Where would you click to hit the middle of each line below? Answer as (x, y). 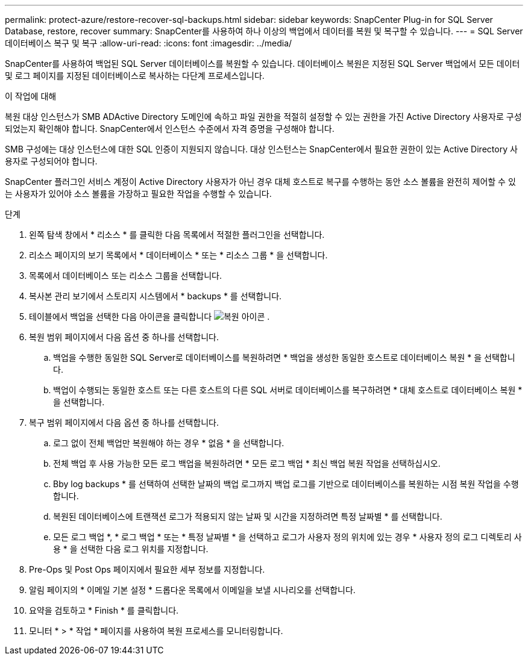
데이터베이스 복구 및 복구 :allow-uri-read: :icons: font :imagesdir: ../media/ (149, 43)
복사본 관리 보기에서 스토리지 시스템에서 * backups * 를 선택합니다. (156, 296)
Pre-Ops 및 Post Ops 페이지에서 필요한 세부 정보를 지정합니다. (147, 569)
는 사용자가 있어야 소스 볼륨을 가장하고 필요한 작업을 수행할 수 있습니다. (138, 194)
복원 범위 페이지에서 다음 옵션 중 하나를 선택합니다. (124, 337)
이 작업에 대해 (31, 96)
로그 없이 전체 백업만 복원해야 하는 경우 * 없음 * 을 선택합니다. (169, 443)
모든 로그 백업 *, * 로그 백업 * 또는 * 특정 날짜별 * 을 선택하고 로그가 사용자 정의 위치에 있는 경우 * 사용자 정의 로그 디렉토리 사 (288, 537)
